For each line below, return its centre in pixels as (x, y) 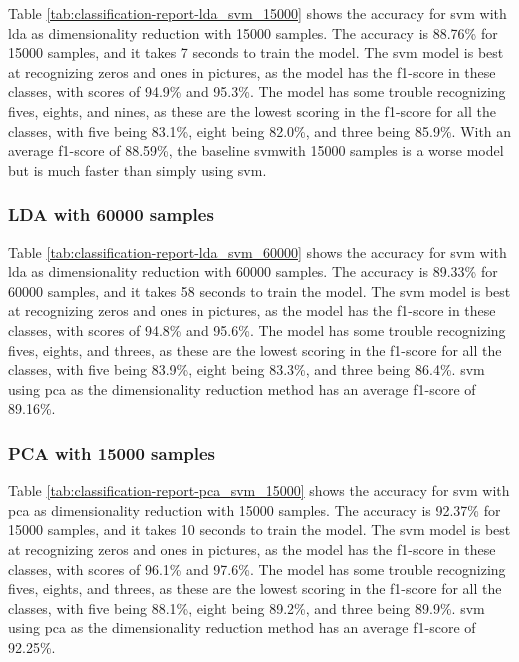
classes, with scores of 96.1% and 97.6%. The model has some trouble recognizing (257, 568)
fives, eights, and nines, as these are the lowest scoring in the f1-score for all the (252, 110)
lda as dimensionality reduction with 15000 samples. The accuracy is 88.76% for (253, 32)
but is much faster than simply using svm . (137, 169)
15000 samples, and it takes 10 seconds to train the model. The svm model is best (259, 529)
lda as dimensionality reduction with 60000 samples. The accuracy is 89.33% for (253, 271)
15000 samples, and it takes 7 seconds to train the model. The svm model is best (256, 52)
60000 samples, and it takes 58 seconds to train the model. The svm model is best (259, 290)
